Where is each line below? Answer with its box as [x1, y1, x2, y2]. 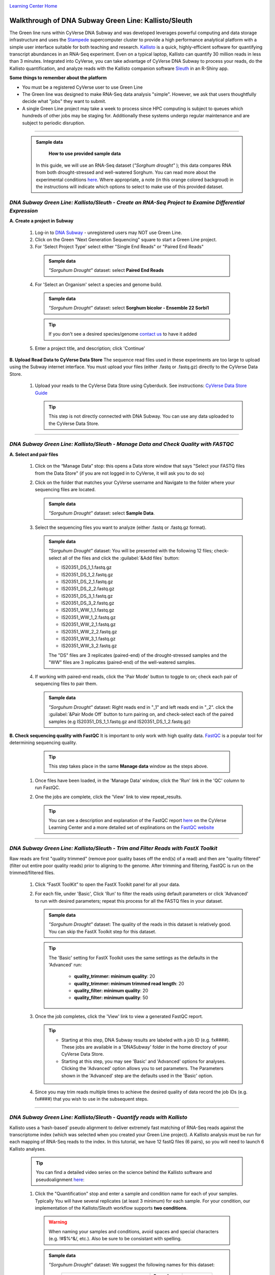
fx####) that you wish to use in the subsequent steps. [35, 1096, 149, 1102]
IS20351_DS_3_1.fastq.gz [61, 593, 113, 599]
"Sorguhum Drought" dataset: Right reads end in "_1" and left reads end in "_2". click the [48, 704, 234, 710]
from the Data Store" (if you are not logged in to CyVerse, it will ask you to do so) [35, 470, 205, 476]
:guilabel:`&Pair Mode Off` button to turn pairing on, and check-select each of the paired [48, 711, 234, 718]
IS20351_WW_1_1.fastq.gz [61, 607, 115, 613]
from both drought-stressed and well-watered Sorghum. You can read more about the [36, 169, 216, 175]
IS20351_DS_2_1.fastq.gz [61, 578, 113, 584]
